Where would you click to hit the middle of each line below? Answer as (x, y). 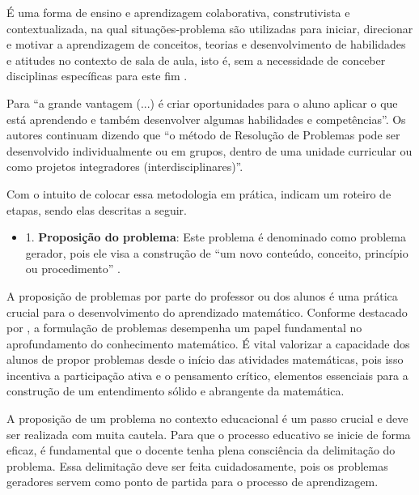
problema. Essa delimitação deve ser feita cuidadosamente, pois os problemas (197, 465)
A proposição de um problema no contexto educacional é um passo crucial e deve (207, 418)
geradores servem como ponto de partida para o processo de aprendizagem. (193, 482)
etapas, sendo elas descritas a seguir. (97, 209)
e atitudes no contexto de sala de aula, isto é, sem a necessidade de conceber (196, 60)
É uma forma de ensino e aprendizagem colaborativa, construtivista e (178, 12)
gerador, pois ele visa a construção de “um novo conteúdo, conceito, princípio (217, 252)
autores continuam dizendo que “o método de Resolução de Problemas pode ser (203, 135)
